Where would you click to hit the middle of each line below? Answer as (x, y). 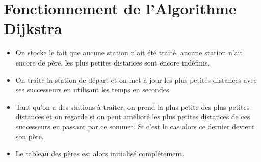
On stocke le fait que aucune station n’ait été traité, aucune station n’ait (129, 53)
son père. (30, 136)
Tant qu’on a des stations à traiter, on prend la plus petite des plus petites (133, 106)
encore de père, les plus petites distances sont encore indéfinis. (113, 62)
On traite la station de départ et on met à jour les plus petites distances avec (136, 79)
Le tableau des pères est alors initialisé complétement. (100, 154)
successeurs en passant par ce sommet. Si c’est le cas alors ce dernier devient (135, 126)
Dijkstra (33, 28)
